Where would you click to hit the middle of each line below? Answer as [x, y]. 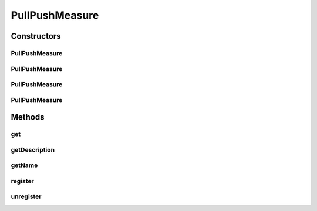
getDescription [33, 149]
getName [24, 165]
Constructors [36, 36]
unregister [26, 196]
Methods [28, 117]
